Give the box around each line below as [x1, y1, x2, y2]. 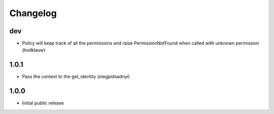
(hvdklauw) [22, 47, 46, 53]
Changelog [9, 8, 57, 19]
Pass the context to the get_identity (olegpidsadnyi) [22, 74, 130, 80]
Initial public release [22, 100, 64, 106]
